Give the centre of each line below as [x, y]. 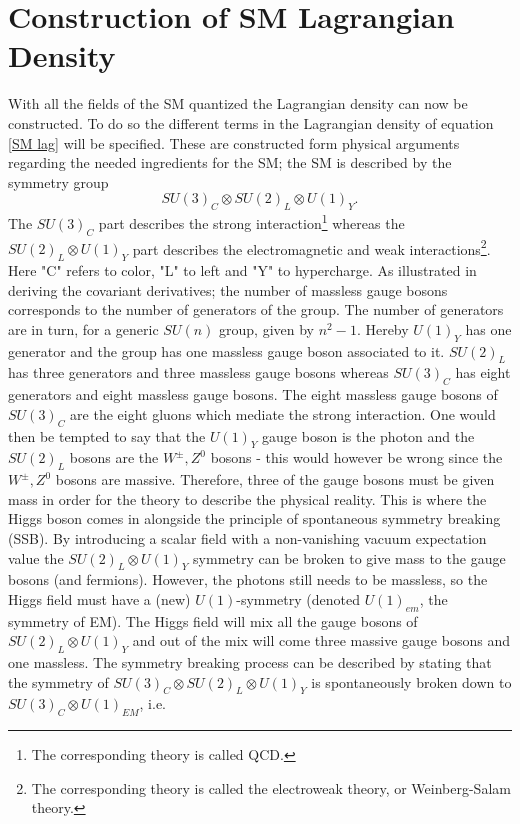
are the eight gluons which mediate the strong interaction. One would [283, 413]
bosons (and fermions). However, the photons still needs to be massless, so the [248, 579]
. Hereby [382, 328]
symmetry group [58, 181]
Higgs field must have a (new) [99, 598]
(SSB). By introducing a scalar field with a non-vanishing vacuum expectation [247, 537]
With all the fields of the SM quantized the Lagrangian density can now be [238, 103]
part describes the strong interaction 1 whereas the [251, 221]
